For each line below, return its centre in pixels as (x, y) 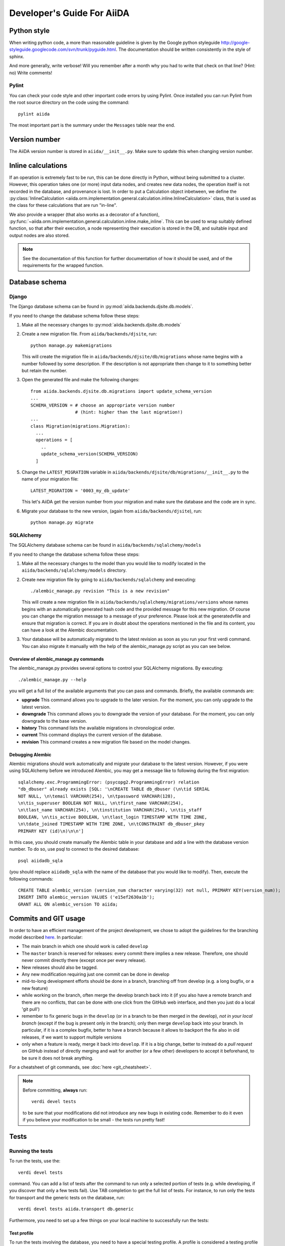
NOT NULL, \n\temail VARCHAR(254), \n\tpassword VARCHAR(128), (97, 796)
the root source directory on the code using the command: (69, 103)
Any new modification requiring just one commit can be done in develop (95, 974)
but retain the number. (44, 370)
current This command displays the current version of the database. (92, 735)
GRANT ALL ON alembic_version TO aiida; (68, 904)
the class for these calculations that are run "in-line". (63, 205)
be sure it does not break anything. (58, 1058)
